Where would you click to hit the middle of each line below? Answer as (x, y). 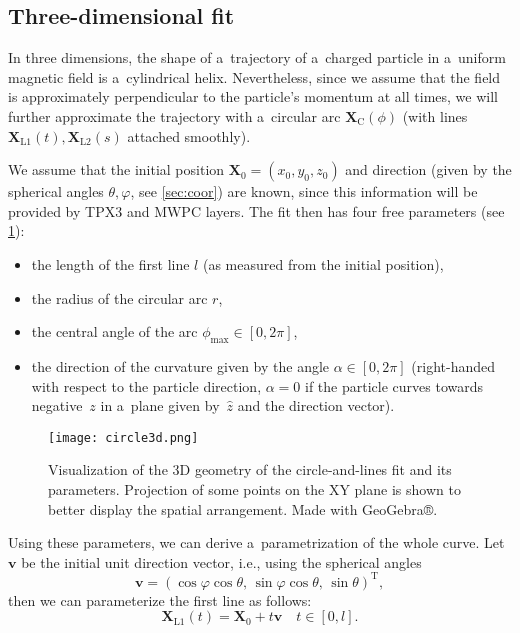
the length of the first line (110, 263)
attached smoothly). (189, 135)
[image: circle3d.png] (123, 437)
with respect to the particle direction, (146, 385)
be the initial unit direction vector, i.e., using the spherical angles (221, 561)
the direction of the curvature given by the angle (180, 365)
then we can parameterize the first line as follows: (160, 599)
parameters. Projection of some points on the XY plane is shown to (254, 488)
